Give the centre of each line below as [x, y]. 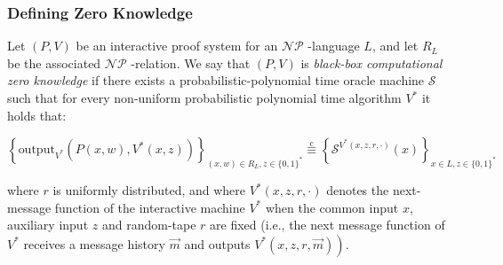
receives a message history [94, 243]
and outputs [217, 243]
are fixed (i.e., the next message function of [327, 225]
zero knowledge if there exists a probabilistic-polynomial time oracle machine [216, 80]
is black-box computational [371, 62]
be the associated [54, 62]
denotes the [358, 190]
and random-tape [149, 225]
